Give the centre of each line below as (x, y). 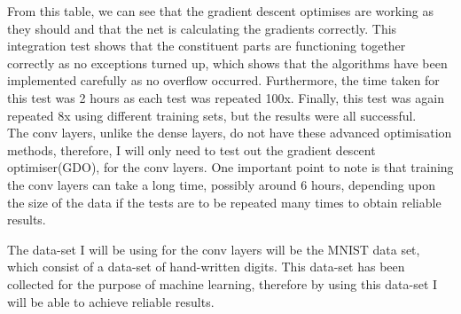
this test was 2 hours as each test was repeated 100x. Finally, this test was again (226, 97)
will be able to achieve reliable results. (111, 301)
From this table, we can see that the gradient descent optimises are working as (221, 11)
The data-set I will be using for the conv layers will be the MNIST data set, (214, 249)
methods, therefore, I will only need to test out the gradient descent (191, 149)
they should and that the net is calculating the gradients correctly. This (202, 28)
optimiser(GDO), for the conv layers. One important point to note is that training (230, 167)
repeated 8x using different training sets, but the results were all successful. (212, 115)
